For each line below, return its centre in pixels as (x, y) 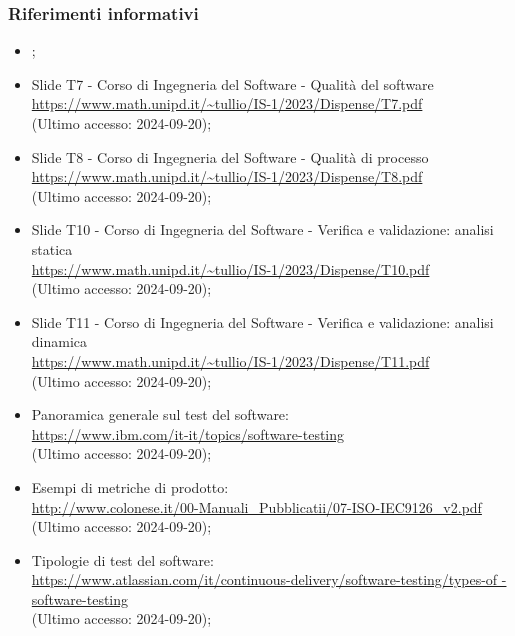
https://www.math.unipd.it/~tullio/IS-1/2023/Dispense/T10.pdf (230, 268)
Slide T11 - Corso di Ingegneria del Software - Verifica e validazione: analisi (262, 321)
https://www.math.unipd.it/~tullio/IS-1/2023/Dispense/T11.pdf (230, 360)
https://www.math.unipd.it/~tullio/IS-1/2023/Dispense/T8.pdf (227, 176)
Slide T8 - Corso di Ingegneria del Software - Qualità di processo (230, 156)
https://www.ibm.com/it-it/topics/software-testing (188, 433)
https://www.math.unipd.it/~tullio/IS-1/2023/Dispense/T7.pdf (227, 103)
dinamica (59, 341)
